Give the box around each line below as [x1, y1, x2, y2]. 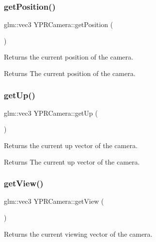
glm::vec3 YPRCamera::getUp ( [4, 107, 98, 118]
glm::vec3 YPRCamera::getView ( [4, 196, 104, 206]
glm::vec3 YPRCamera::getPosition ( [4, 19, 113, 30]
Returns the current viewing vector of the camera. [4, 228, 153, 239]
